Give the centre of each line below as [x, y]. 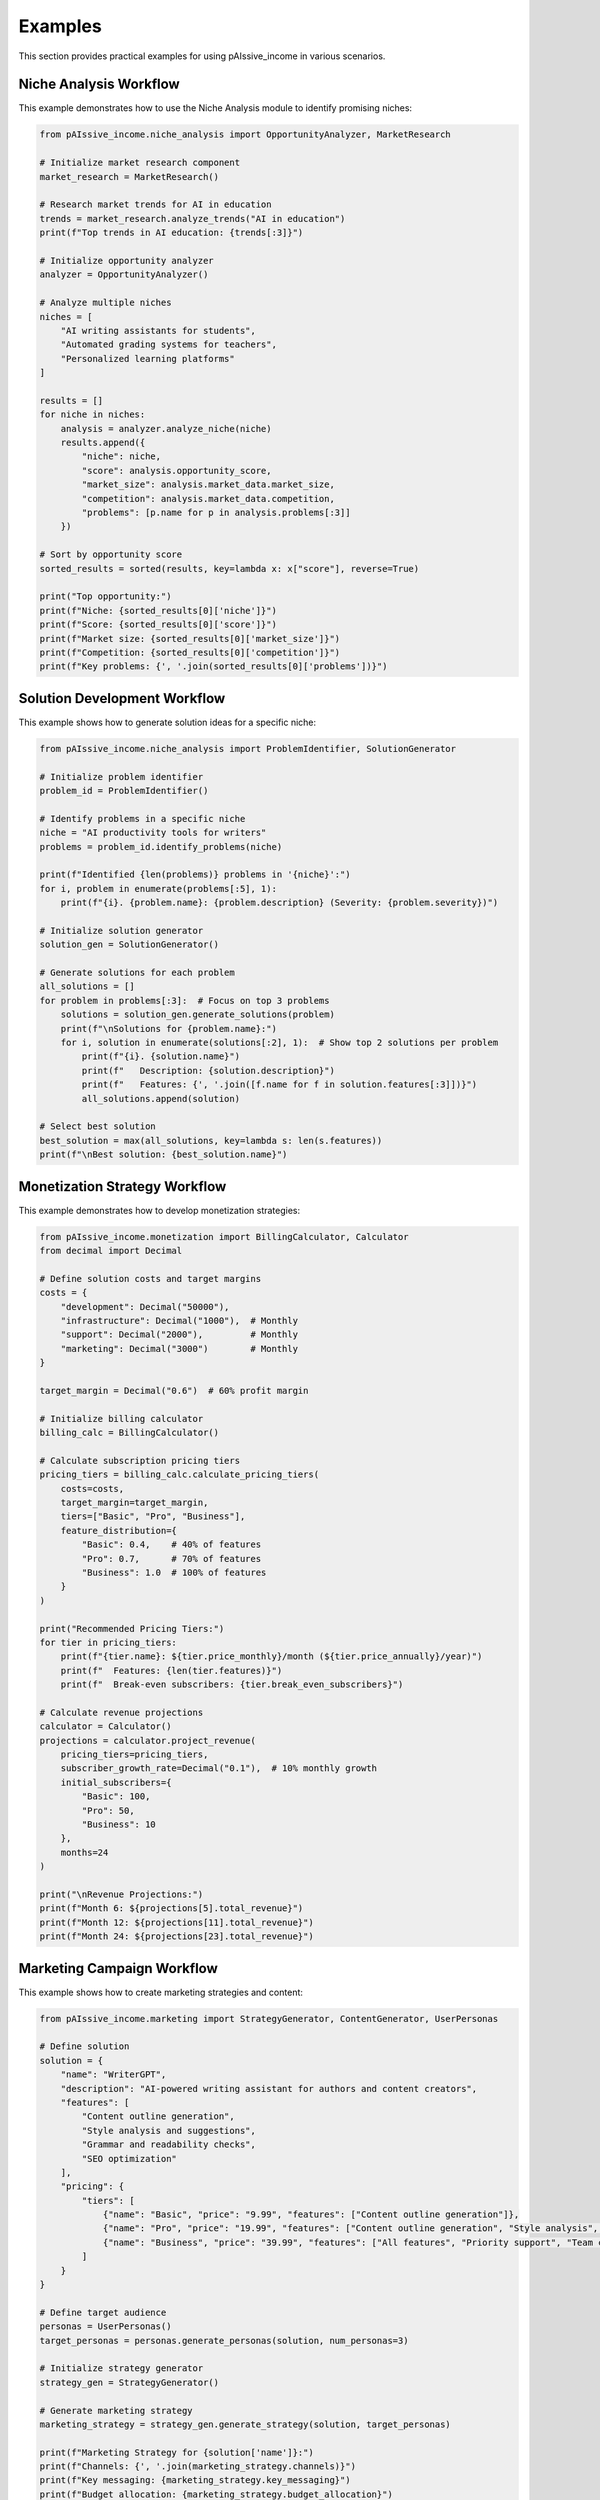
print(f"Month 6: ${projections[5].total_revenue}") [171, 1908]
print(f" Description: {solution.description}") [208, 1070]
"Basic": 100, [116, 1796]
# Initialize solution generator [121, 930]
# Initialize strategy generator [121, 2368]
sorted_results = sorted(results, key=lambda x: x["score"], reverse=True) [229, 568]
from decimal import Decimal [111, 1250]
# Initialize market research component [139, 163]
